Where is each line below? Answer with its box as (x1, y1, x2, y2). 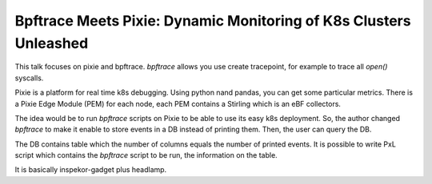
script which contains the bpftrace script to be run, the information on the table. (14, 151, 278, 160)
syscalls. (14, 72, 44, 83)
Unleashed (14, 34, 89, 52)
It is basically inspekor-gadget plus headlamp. (14, 165, 167, 174)
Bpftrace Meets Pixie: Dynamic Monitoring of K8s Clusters (14, 12, 411, 29)
